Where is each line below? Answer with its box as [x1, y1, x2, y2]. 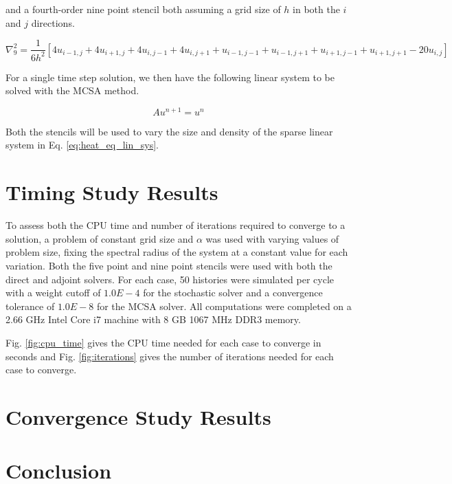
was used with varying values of [205, 231, 339, 245]
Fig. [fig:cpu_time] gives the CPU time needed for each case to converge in [5, 335, 321, 349]
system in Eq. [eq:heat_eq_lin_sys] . [5, 137, 159, 152]
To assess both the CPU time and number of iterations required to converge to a [5, 218, 346, 232]
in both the [293, 2, 340, 16]
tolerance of [5, 298, 55, 313]
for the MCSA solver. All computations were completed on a [96, 298, 352, 313]
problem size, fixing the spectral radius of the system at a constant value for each [5, 245, 348, 259]
